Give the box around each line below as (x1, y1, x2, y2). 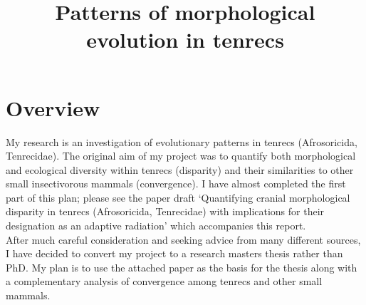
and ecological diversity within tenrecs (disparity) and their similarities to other (6, 162, 354, 177)
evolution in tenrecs (86, 25, 284, 54)
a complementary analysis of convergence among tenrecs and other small (6, 274, 323, 289)
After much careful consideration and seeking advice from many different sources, (6, 232, 361, 247)
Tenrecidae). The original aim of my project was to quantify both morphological (6, 148, 356, 163)
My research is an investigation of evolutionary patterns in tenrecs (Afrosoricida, (6, 134, 357, 149)
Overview (6, 93, 100, 122)
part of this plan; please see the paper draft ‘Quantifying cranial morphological (6, 190, 350, 205)
